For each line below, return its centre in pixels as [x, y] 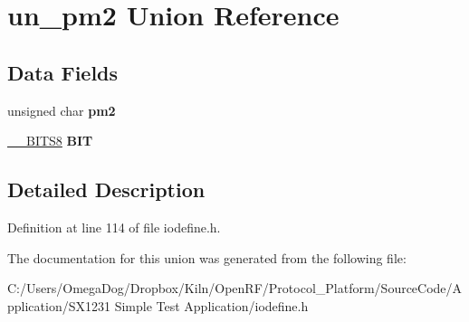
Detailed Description [106, 189]
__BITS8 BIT [50, 141]
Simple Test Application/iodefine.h [211, 305]
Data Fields [63, 72]
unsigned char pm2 [62, 110]
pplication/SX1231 [59, 305]
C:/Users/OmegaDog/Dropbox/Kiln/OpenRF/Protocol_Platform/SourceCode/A [235, 288]
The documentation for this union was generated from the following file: [207, 257]
